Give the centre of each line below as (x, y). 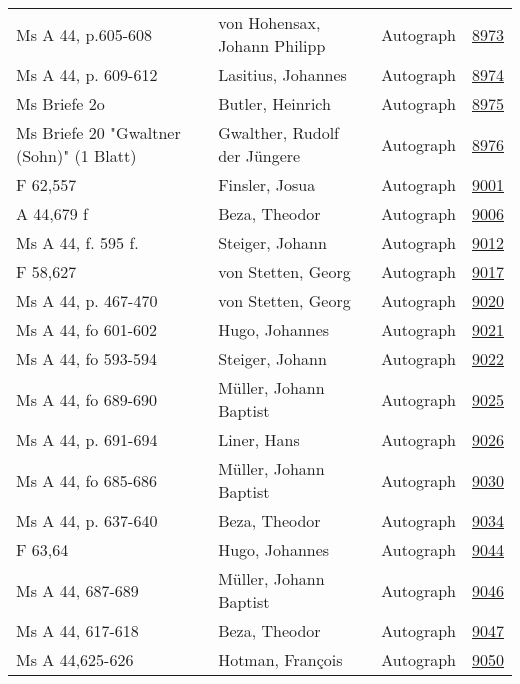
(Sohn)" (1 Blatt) (76, 155)
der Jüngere (259, 155)
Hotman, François (280, 659)
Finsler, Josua (267, 184)
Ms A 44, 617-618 (77, 630)
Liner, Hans (259, 439)
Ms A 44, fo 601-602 (86, 329)
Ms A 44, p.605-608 (84, 34)
